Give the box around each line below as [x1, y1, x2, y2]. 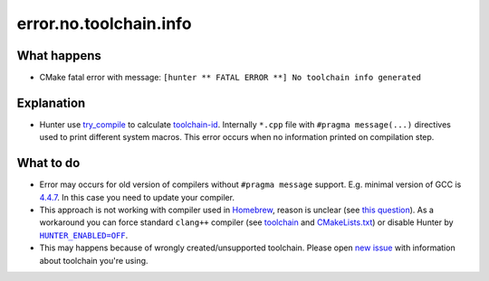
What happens [16, 48, 101, 63]
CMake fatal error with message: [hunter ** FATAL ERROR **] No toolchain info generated [39, 72, 421, 83]
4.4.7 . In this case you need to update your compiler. [39, 192, 235, 202]
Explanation [16, 95, 86, 110]
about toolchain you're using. [39, 255, 149, 266]
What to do [16, 155, 81, 171]
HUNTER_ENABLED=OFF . [39, 229, 129, 240]
